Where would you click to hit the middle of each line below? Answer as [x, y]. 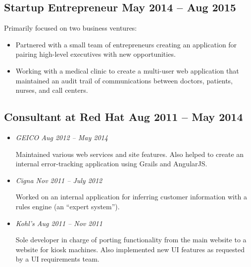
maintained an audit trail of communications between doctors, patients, [124, 80]
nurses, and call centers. [52, 90]
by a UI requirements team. [57, 259]
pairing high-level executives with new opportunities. [96, 54]
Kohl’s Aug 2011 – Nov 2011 [59, 223]
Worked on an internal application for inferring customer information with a [131, 197]
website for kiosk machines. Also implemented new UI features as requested [130, 249]
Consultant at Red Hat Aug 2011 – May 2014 [124, 117]
